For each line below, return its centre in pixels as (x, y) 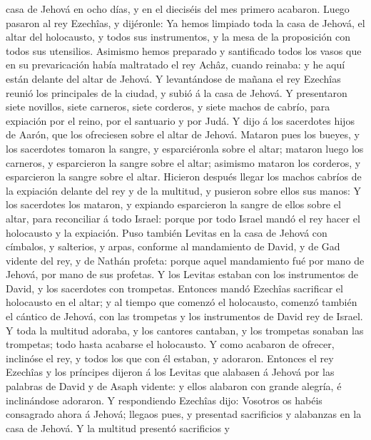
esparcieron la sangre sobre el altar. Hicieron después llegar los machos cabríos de (184, 176)
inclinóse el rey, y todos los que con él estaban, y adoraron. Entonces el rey (170, 358)
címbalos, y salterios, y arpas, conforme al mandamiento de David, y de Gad (173, 246)
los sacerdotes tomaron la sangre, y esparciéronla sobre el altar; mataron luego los (185, 148)
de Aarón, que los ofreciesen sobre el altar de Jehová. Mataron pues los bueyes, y (183, 134)
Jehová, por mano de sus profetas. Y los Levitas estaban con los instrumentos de (182, 274)
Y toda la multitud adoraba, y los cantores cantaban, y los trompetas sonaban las (185, 330)
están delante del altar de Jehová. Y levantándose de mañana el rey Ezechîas (173, 78)
